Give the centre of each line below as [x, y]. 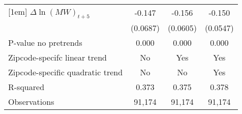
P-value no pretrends [45, 43]
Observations [31, 102]
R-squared [26, 87]
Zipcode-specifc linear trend [57, 58]
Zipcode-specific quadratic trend [66, 72]
